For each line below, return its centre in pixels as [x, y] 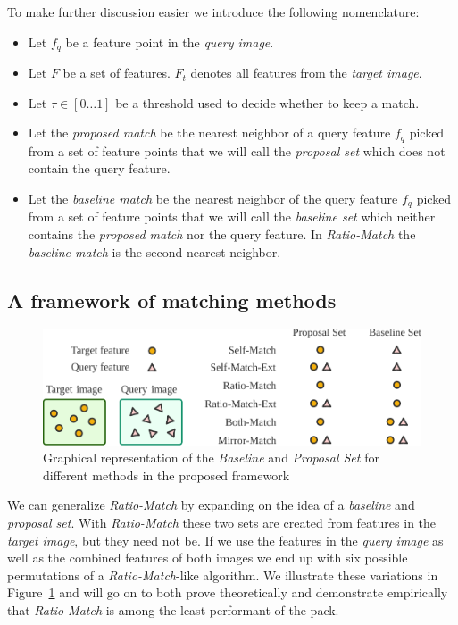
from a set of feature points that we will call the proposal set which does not [237, 150]
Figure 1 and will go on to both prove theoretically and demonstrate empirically [228, 592]
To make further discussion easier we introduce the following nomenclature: [213, 12]
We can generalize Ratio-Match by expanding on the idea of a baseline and [211, 505]
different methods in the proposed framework [167, 475]
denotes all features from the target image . [306, 73]
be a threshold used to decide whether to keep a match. [267, 102]
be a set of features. [117, 73]
